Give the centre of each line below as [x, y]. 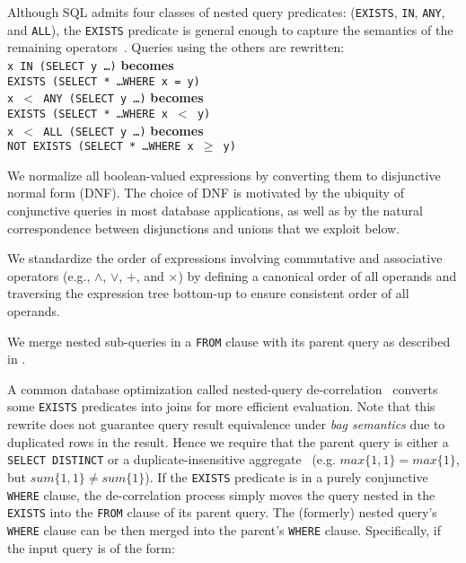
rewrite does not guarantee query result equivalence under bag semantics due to [226, 424]
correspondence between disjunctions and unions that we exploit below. [204, 228]
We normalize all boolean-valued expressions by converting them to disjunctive [224, 175]
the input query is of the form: [91, 547]
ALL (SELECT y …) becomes [123, 130]
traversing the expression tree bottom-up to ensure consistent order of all [208, 293]
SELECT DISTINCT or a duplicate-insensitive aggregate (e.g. [171, 459]
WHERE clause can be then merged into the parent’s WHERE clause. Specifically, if [224, 529]
